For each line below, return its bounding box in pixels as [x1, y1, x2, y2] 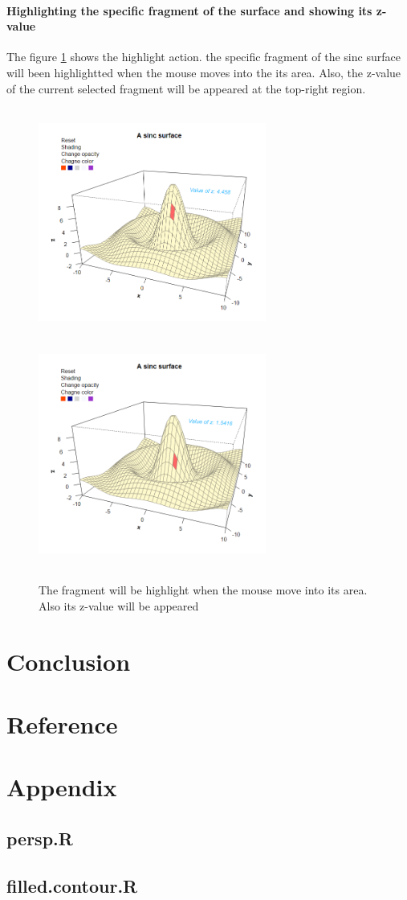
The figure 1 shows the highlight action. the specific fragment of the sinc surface [6, 48, 401, 65]
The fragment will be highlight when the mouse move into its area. [39, 582, 368, 598]
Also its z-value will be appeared [39, 597, 199, 614]
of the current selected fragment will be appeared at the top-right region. [6, 80, 366, 97]
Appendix [6, 771, 117, 803]
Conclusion [6, 644, 131, 677]
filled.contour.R [6, 873, 138, 898]
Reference [6, 708, 118, 741]
